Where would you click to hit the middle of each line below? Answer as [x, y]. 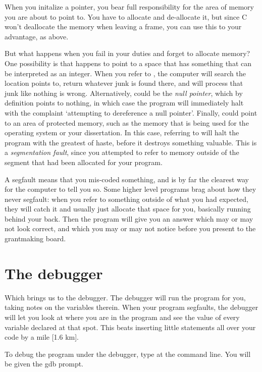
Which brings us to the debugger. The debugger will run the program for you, [125, 297]
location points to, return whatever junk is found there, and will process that [124, 83]
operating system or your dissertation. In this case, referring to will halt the [122, 132]
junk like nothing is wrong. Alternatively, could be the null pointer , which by [124, 93]
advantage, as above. [37, 36]
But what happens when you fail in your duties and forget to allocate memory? [127, 53]
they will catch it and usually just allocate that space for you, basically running [128, 209]
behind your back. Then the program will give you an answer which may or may [129, 218]
